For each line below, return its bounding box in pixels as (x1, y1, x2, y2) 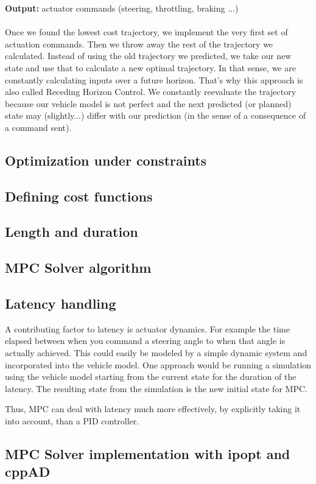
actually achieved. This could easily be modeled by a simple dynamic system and (5, 346, 307, 359)
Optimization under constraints (5, 150, 207, 169)
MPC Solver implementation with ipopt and (5, 444, 290, 463)
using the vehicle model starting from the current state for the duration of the (5, 370, 297, 383)
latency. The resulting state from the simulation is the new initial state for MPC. (5, 382, 307, 395)
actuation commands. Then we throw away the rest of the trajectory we (5, 37, 273, 50)
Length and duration (5, 222, 138, 241)
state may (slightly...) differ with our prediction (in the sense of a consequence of (5, 109, 306, 122)
